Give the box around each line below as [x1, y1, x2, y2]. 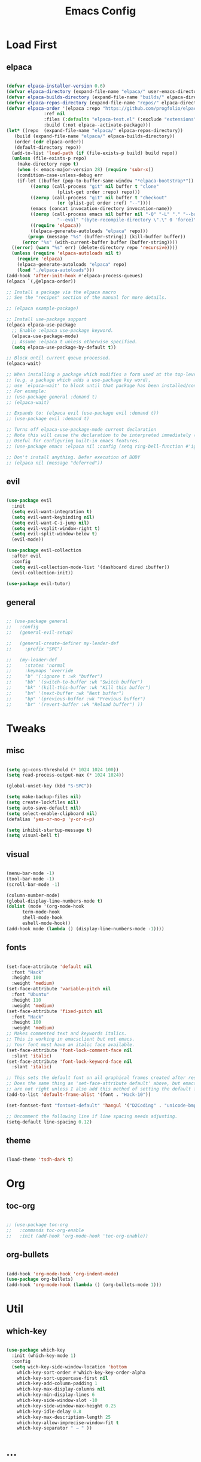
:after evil [11, 553, 42, 559]
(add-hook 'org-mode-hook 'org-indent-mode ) [6, 1271, 119, 1277]
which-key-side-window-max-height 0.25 [17, 1403, 117, 1409]
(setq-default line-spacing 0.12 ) [6, 1119, 93, 1125]
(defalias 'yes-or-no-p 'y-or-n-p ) [6, 816, 95, 822]
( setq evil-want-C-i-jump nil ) [11, 520, 90, 526]
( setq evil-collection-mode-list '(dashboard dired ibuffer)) [11, 564, 170, 570]
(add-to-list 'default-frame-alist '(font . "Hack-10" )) [6, 1091, 151, 1098]
